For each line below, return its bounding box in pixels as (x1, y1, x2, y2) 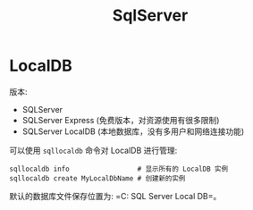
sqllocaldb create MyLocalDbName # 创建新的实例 (9, 173, 186, 183)
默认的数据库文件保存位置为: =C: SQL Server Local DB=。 (9, 190, 222, 201)
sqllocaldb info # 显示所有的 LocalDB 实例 (9, 164, 229, 173)
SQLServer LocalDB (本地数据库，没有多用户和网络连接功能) (21, 126, 245, 137)
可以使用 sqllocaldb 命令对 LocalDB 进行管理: (9, 145, 178, 155)
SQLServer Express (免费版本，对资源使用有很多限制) (21, 114, 220, 125)
